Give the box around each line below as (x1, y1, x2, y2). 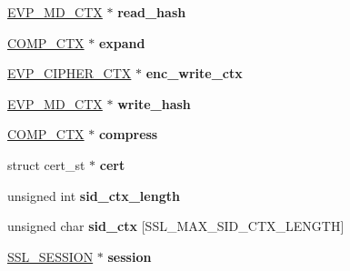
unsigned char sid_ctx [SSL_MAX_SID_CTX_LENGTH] (7, 216, 345, 236)
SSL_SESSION (7, 246, 94, 266)
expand (98, 33, 145, 52)
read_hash (117, 3, 186, 21)
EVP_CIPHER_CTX (7, 64, 132, 83)
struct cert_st (7, 155, 85, 174)
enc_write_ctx (145, 64, 243, 83)
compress (98, 125, 158, 144)
